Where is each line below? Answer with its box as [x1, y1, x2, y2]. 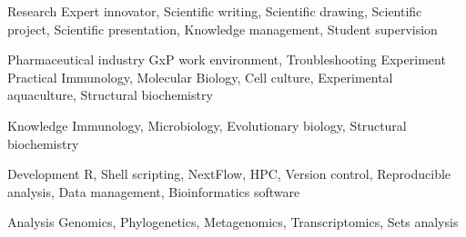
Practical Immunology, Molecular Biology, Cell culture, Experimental [7, 67, 393, 86]
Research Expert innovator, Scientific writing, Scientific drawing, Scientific [7, 2, 422, 20]
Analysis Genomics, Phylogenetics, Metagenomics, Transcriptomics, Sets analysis [7, 212, 459, 232]
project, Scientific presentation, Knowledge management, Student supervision [7, 19, 438, 38]
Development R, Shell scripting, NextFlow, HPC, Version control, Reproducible [7, 164, 451, 183]
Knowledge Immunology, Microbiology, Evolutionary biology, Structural [7, 115, 407, 134]
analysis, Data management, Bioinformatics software [7, 182, 300, 201]
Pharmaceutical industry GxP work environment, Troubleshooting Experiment [7, 50, 446, 69]
